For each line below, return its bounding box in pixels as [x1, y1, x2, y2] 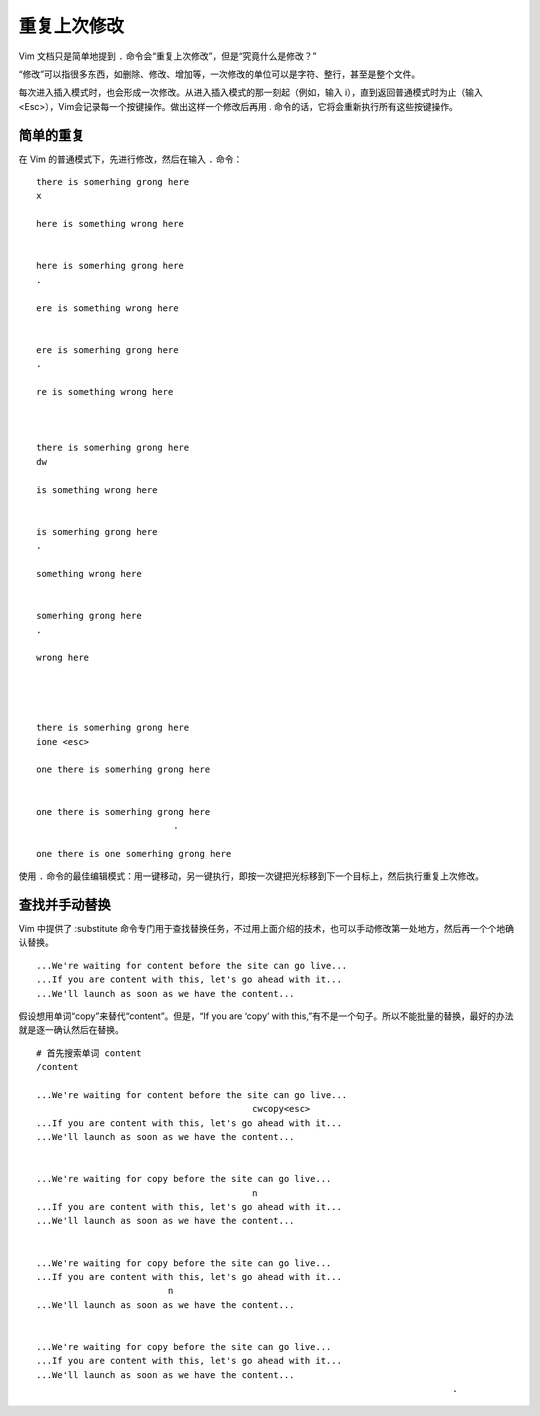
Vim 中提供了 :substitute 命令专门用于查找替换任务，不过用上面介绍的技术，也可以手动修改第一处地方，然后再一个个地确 [18, 923, 515, 935]
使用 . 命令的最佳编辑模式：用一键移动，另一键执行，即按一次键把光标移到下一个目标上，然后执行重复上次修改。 [18, 870, 485, 882]
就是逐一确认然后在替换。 [18, 1024, 124, 1036]
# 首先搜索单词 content [36, 1047, 142, 1059]
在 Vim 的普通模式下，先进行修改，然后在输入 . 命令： [18, 153, 243, 165]
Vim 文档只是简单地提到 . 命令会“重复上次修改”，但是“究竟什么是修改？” [18, 50, 317, 62]
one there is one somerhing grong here [36, 848, 232, 859]
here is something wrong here [36, 218, 185, 230]
